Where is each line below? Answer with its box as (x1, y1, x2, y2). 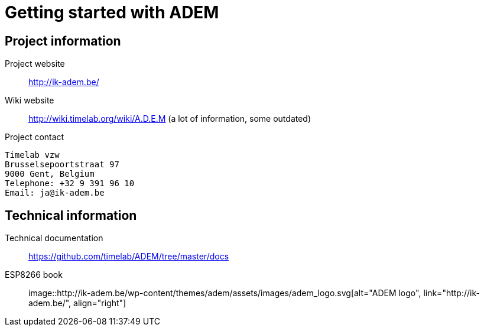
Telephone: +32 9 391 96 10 (5, 179, 135, 189)
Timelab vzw (5, 150, 60, 160)
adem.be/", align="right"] (28, 298, 126, 309)
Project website (5, 59, 65, 69)
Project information (5, 33, 121, 48)
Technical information (5, 207, 137, 223)
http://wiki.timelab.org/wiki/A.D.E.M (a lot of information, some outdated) (28, 113, 311, 124)
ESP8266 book (5, 270, 63, 280)
